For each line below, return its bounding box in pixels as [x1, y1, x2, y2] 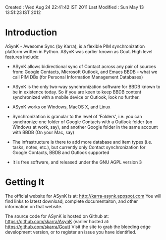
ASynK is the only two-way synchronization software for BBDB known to [12, 83, 161, 89]
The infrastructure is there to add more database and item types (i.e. [12, 139, 153, 145]
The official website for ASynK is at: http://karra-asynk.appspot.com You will [5, 193, 162, 199]
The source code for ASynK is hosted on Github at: [5, 213, 109, 219]
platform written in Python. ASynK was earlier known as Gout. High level [5, 48, 153, 54]
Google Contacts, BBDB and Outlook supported [12, 149, 110, 156]
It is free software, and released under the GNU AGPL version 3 [12, 159, 142, 165]
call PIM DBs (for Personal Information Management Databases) [12, 74, 143, 80]
